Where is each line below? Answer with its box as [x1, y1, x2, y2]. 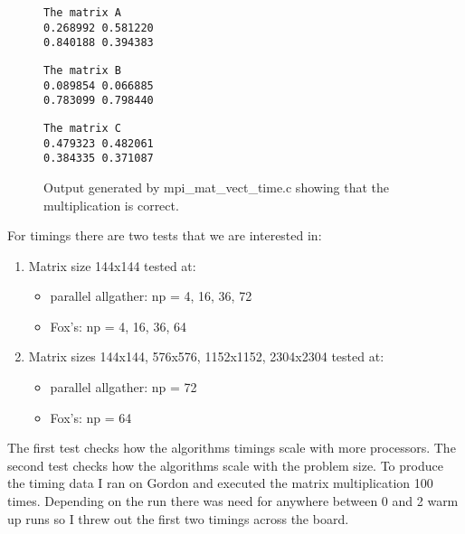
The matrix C [43, 121, 121, 135]
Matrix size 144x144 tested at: [28, 256, 196, 275]
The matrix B [43, 63, 121, 77]
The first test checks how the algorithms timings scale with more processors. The [7, 438, 456, 457]
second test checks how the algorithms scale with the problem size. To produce [7, 455, 443, 474]
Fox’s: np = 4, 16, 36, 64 [50, 316, 186, 335]
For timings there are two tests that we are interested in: [7, 226, 322, 245]
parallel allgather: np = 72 [50, 378, 197, 397]
